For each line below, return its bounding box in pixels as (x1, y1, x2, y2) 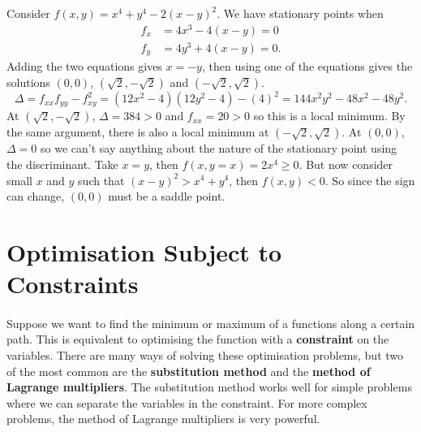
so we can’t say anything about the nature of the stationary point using (40, 140, 397, 157)
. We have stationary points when (217, 5, 384, 21)
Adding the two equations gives (6, 58, 162, 75)
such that (78, 171, 125, 188)
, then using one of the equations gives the (201, 58, 413, 75)
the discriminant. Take (6, 155, 118, 172)
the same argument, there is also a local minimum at (6, 123, 269, 140)
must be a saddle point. (108, 188, 226, 205)
